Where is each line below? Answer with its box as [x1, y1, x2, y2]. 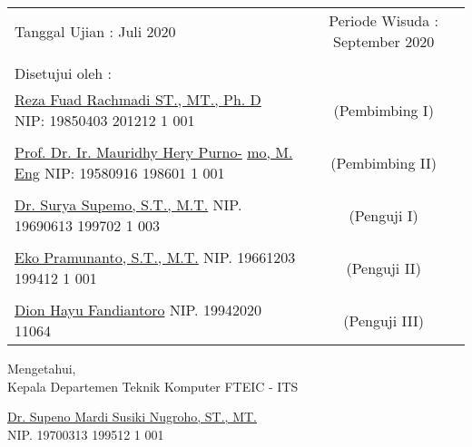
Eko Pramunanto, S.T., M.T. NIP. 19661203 [15, 247, 296, 267]
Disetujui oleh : [15, 63, 112, 83]
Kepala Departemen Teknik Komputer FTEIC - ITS [7, 376, 299, 395]
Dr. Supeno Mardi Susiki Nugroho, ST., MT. [7, 407, 258, 426]
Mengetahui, [7, 359, 76, 377]
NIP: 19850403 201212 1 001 [15, 110, 195, 131]
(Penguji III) [343, 309, 424, 331]
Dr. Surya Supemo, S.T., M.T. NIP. [15, 194, 242, 215]
